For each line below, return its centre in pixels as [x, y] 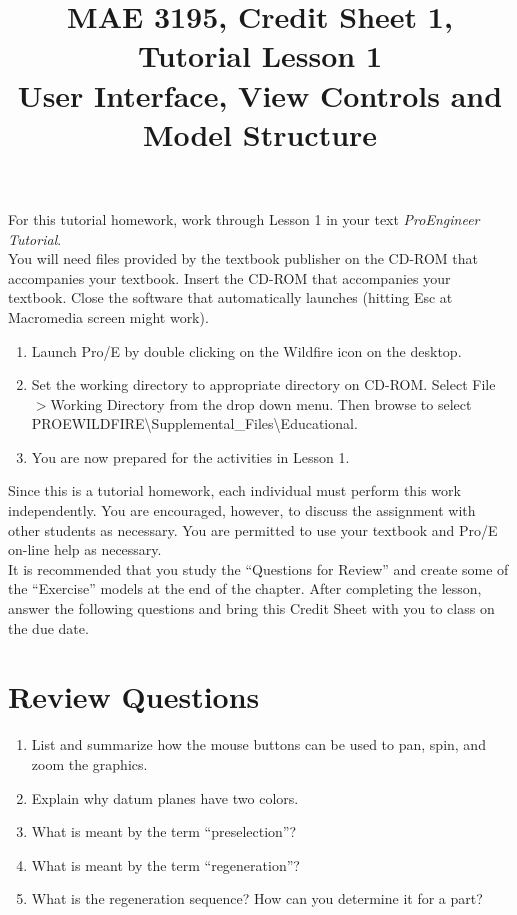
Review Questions [134, 696]
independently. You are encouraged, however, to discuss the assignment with [242, 510]
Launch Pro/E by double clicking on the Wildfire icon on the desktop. [246, 350]
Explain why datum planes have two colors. [165, 797]
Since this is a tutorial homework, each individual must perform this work [234, 490]
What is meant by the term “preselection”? [164, 831]
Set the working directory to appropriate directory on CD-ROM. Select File [263, 384]
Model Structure [260, 133]
